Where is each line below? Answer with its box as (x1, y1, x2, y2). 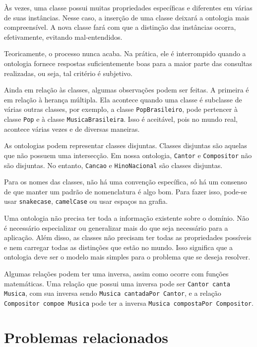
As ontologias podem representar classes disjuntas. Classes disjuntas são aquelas (4, 140, 247, 151)
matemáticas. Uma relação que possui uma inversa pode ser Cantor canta (4, 278, 230, 288)
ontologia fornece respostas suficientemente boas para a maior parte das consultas (4, 58, 253, 68)
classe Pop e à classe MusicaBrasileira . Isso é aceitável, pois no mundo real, (4, 114, 238, 124)
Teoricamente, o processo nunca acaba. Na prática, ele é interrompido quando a (4, 48, 246, 59)
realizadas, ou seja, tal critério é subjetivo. (4, 68, 132, 78)
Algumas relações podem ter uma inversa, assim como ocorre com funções (4, 268, 229, 278)
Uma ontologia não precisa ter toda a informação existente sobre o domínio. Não (4, 213, 249, 223)
